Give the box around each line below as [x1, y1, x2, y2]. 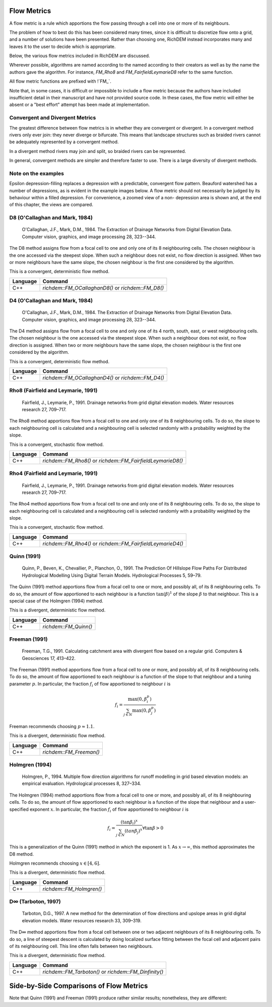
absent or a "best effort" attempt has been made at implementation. [9, 101, 150, 108]
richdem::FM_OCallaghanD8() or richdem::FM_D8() [42, 284, 164, 291]
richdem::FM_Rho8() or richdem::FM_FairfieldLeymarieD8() [42, 457, 183, 464]
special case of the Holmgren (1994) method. [9, 598, 103, 604]
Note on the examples [9, 170, 64, 177]
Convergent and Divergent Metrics [9, 114, 96, 121]
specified [9, 806, 29, 812]
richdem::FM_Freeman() [42, 748, 100, 755]
